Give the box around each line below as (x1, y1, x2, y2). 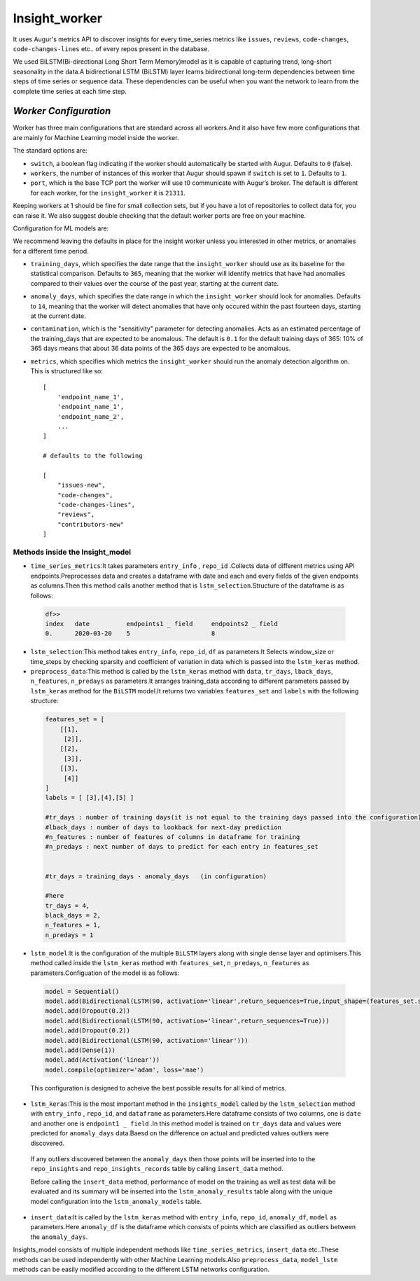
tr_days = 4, (45, 901, 90, 910)
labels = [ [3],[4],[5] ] (45, 794, 134, 802)
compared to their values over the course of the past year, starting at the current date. (30, 279, 279, 287)
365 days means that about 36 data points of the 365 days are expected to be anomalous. (30, 344, 290, 353)
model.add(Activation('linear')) (45, 1056, 160, 1064)
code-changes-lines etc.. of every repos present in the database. (13, 44, 209, 53)
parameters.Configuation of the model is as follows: (30, 969, 180, 977)
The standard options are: (13, 146, 87, 155)
